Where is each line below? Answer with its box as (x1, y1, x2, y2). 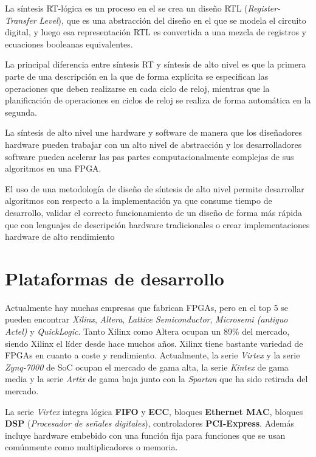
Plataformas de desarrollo (5, 265, 224, 290)
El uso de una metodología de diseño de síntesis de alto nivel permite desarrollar (5, 182, 304, 195)
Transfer (5, 13, 36, 26)
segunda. (5, 105, 37, 118)
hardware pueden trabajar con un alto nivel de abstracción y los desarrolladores (5, 138, 302, 150)
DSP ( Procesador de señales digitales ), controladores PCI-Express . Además (5, 417, 294, 430)
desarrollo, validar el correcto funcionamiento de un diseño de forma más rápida (5, 206, 302, 218)
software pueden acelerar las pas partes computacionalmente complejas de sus (5, 150, 294, 162)
